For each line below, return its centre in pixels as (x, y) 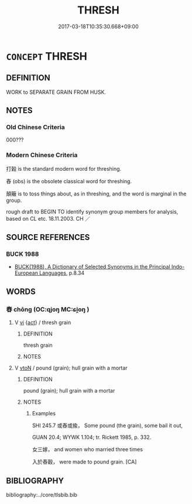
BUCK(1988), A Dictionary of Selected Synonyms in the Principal (92, 267)
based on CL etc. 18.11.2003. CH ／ (48, 218)
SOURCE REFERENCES (48, 237)
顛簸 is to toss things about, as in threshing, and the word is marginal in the (96, 194)
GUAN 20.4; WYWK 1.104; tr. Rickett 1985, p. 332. (92, 437)
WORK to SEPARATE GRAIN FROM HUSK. (56, 92)
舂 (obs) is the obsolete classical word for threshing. (69, 181)
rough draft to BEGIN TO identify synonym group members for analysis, (92, 211)
